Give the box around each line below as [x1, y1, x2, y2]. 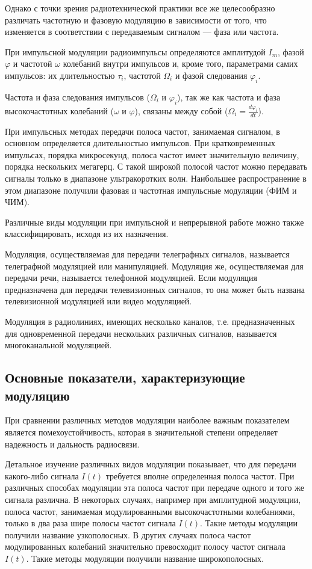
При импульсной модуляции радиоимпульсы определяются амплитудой [5, 45, 266, 58]
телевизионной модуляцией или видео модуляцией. [5, 295, 192, 307]
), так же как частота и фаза [177, 90, 281, 103]
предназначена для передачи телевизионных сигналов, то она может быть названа [5, 283, 305, 295]
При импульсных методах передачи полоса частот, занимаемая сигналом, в [5, 125, 280, 137]
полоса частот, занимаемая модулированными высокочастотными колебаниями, [5, 505, 295, 517]
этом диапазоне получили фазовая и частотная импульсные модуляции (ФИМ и [5, 183, 297, 196]
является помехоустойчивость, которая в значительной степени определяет [5, 425, 278, 438]
